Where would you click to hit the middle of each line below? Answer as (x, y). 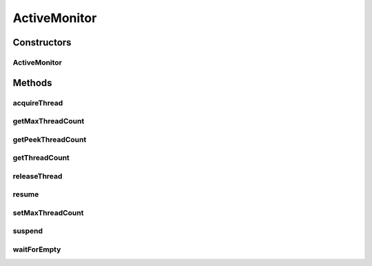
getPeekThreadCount (50, 139)
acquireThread (38, 103)
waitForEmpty (37, 249)
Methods (32, 83)
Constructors (42, 42)
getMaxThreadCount (49, 121)
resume (26, 194)
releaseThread (38, 176)
